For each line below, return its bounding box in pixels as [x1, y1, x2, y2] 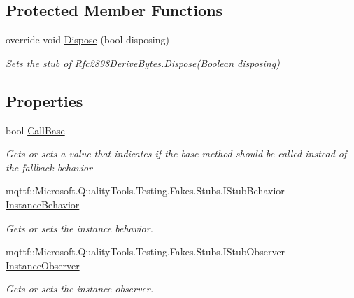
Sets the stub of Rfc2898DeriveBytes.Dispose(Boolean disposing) [6, 55, 280, 70]
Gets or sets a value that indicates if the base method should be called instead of [6, 146, 347, 161]
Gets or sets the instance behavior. [6, 220, 153, 235]
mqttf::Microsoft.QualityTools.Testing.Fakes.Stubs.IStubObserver [6, 244, 285, 259]
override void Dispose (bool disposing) [6, 32, 169, 47]
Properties [6, 90, 83, 111]
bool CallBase [6, 122, 65, 137]
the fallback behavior [6, 159, 92, 174]
